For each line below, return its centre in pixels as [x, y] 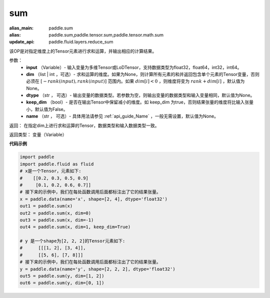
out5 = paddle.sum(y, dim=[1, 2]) [62, 276]
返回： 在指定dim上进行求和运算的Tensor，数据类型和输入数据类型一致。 [84, 125]
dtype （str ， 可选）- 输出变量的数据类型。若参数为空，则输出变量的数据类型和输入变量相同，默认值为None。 [140, 95]
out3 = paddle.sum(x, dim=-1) [57, 220]
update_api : [22, 42]
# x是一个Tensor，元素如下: [50, 171]
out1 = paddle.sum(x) [46, 206]
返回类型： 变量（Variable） [38, 134]
